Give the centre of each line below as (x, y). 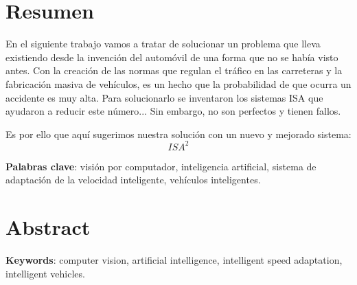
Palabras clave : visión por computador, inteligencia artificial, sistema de (161, 166)
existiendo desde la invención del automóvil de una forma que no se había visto (172, 57)
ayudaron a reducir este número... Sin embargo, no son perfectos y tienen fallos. (173, 111)
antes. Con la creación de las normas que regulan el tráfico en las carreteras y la (174, 70)
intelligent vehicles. (45, 273)
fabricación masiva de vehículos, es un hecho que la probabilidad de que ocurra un (178, 83)
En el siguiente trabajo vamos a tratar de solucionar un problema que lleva (163, 44)
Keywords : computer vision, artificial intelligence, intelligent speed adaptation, (174, 260)
